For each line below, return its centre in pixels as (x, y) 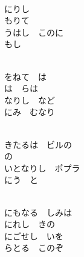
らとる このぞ (34, 248)
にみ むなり (30, 112)
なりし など (30, 100)
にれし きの (30, 224)
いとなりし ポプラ (42, 168)
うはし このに (34, 32)
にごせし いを (34, 235)
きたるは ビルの (38, 144)
